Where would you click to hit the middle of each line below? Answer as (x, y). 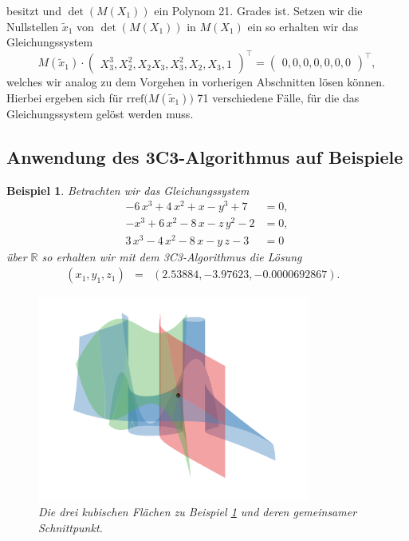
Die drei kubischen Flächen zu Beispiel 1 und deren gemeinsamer (198, 512)
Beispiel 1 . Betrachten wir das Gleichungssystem (128, 190)
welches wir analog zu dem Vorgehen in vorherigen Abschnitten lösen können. (196, 82)
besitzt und (34, 10)
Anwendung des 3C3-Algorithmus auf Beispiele (205, 156)
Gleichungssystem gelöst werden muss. (100, 113)
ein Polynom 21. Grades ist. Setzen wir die (258, 10)
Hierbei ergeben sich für (65, 97)
